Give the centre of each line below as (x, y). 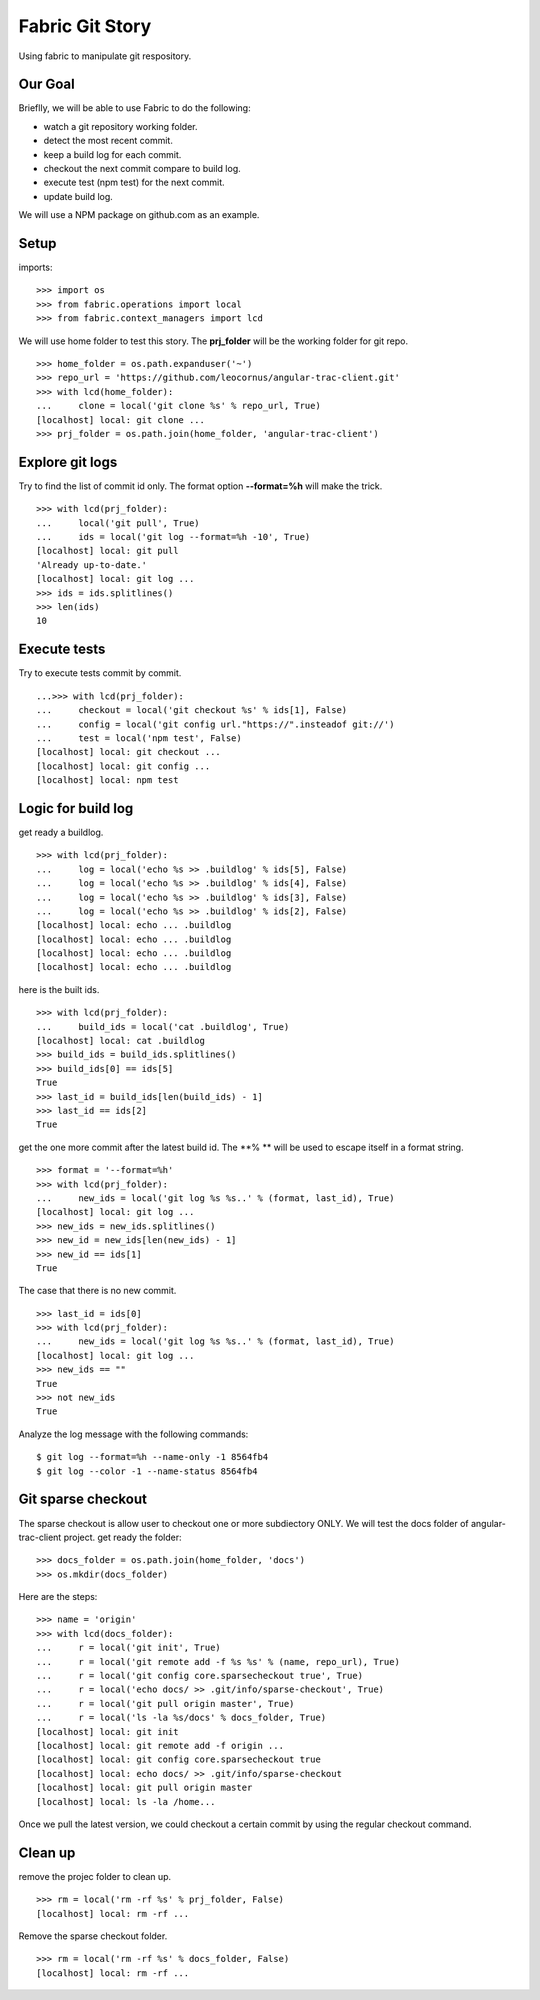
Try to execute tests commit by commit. (100, 673)
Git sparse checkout (82, 1499)
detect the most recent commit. (108, 141)
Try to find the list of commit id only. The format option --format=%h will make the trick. (200, 486)
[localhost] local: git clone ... (120, 419)
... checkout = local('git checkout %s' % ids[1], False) (192, 710)
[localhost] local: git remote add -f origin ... (160, 1745)
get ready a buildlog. (61, 832)
